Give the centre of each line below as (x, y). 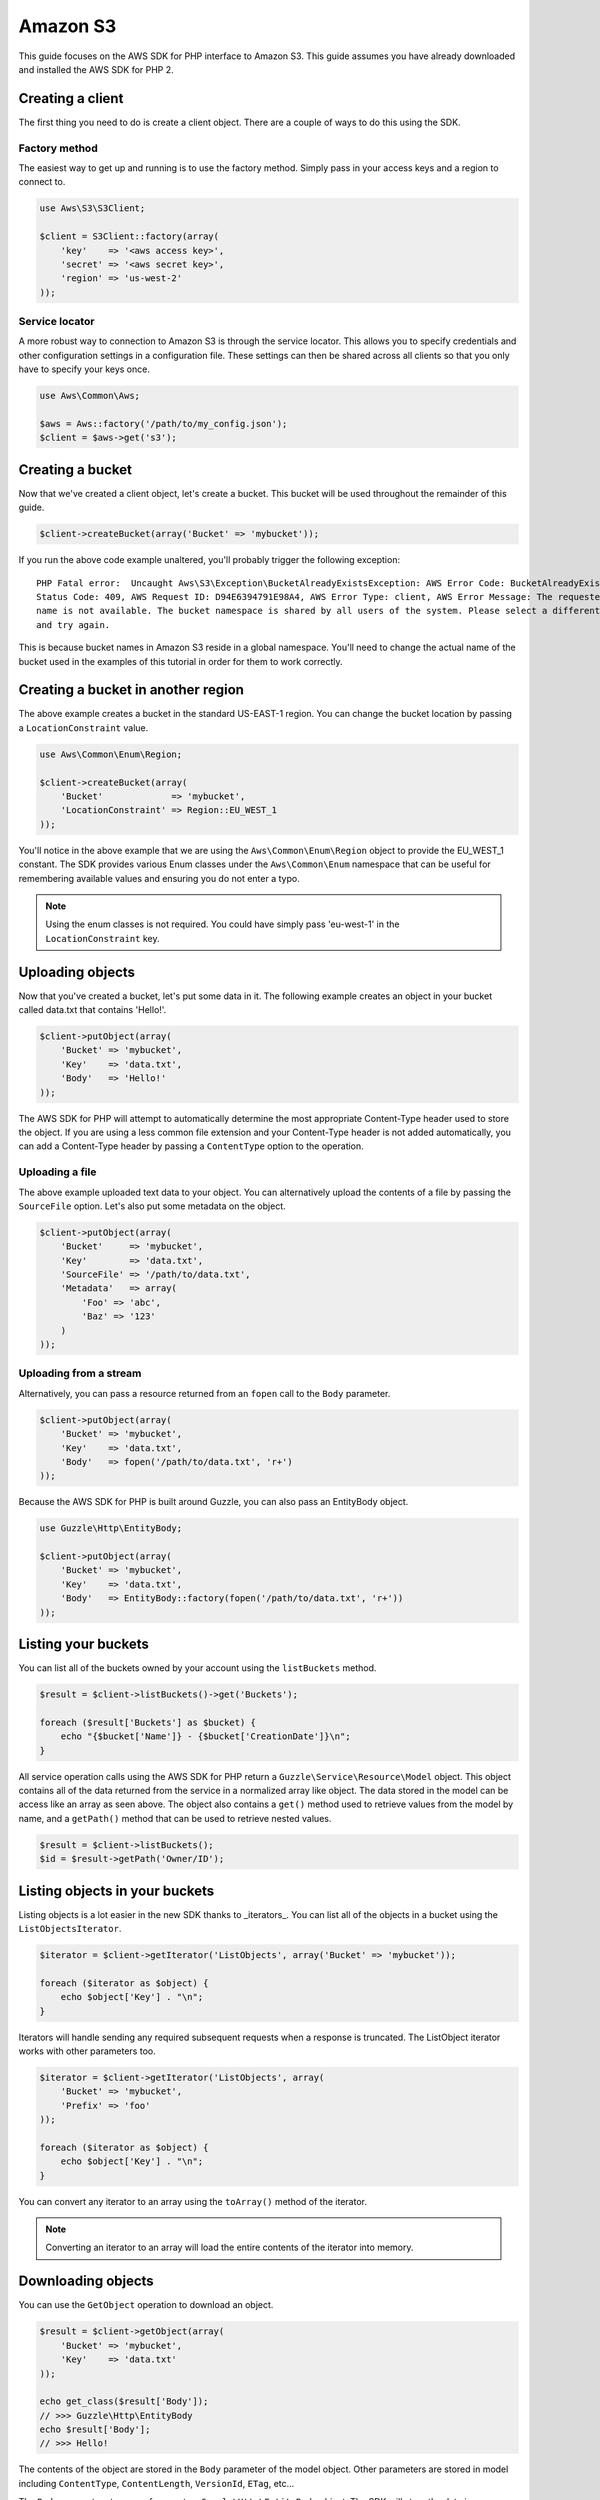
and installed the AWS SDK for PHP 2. (96, 69)
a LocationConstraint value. (83, 727)
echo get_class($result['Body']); (124, 2401)
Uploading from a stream (80, 1373)
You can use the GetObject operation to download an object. (146, 2305)
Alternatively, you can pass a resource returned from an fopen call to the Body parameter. (204, 1393)
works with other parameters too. (87, 2051)
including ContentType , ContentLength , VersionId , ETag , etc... (156, 2483)
